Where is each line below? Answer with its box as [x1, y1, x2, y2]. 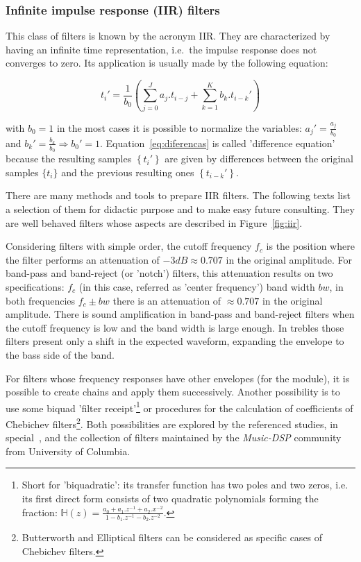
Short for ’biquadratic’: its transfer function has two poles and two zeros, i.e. [22, 477, 349, 492]
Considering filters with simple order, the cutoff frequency [6, 239, 252, 253]
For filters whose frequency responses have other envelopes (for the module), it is [6, 371, 350, 385]
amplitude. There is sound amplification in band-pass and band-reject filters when [6, 307, 355, 321]
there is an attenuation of [112, 293, 221, 307]
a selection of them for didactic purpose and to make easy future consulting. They [6, 201, 355, 216]
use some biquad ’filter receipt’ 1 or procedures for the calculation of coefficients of [6, 398, 353, 415]
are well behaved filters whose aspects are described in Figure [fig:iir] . [6, 215, 303, 230]
